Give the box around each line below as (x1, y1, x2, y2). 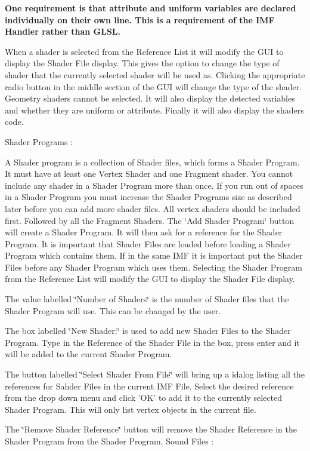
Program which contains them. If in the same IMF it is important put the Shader (5, 249, 303, 262)
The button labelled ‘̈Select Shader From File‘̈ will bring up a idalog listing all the (5, 368, 305, 381)
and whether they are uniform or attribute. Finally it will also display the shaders (5, 103, 304, 116)
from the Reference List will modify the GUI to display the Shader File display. (5, 272, 295, 285)
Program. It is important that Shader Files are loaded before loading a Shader (5, 237, 291, 250)
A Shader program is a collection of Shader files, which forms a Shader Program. (5, 155, 300, 168)
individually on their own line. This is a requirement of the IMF (5, 13, 275, 26)
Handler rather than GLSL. (5, 25, 120, 38)
